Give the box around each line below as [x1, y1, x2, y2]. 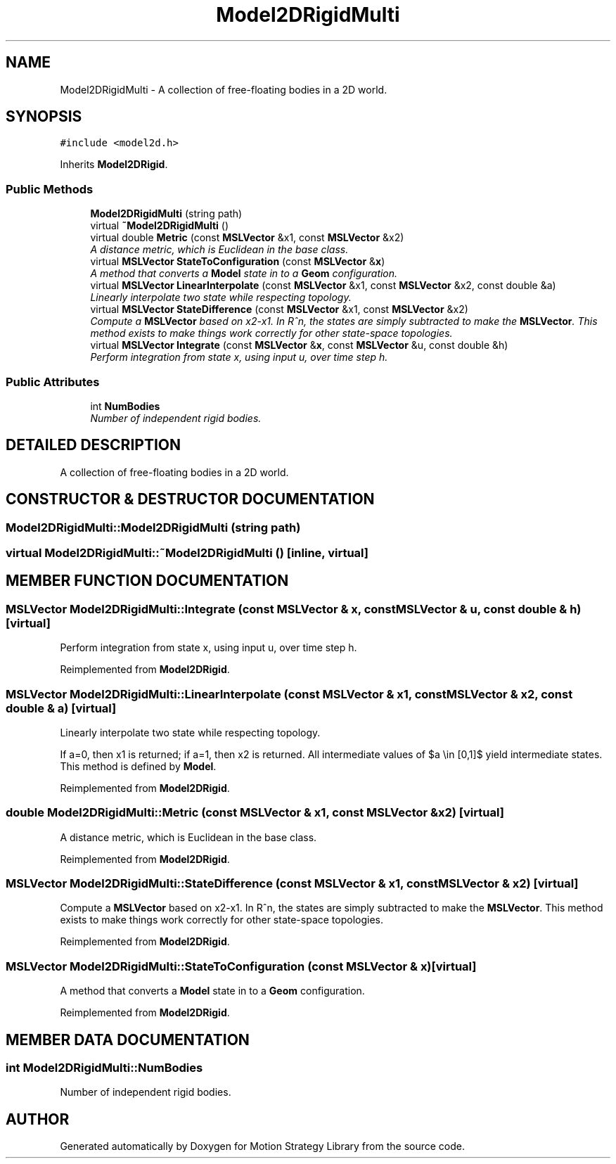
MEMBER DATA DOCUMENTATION [6, 1030, 250, 1049]
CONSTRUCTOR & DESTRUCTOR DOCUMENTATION [6, 490, 375, 509]
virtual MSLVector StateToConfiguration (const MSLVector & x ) [90, 255, 385, 268]
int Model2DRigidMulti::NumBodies [6, 1061, 203, 1075]
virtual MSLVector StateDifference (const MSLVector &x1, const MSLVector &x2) [90, 303, 468, 316]
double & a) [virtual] [6, 701, 117, 715]
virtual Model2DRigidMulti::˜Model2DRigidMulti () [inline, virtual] [6, 546, 368, 560]
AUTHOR [6, 1110, 70, 1128]
